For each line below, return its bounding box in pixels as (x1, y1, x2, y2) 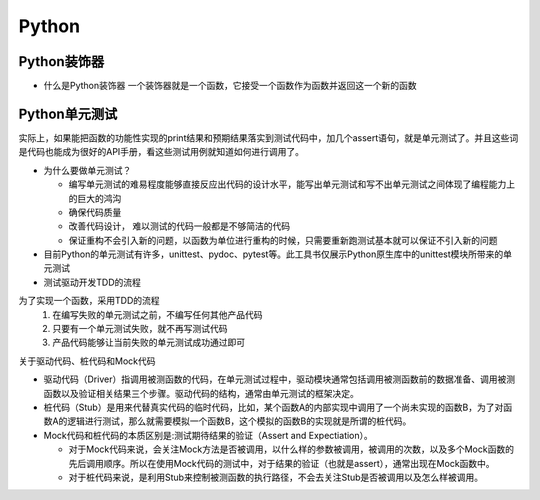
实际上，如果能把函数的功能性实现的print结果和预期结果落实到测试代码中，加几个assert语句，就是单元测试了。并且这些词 (18, 131, 519, 144)
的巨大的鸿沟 (68, 192, 122, 204)
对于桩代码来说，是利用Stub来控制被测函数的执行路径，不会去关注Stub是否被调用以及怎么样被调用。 (68, 471, 484, 483)
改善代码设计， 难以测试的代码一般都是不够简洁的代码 (68, 220, 290, 232)
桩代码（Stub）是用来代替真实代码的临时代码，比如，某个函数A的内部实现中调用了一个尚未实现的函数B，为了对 (43, 401, 504, 413)
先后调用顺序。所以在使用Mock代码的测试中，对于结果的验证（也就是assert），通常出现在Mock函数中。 (68, 457, 495, 469)
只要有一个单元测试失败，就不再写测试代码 (52, 323, 228, 335)
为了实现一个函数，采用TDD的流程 (18, 295, 160, 307)
